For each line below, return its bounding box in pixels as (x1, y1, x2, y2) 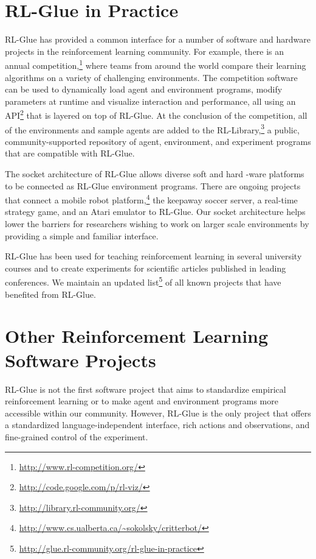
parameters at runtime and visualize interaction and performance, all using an (5, 94, 296, 107)
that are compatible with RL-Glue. (5, 147, 135, 160)
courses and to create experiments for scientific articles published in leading (5, 261, 286, 274)
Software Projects (5, 347, 156, 372)
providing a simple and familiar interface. (5, 229, 159, 242)
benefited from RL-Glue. (5, 287, 96, 300)
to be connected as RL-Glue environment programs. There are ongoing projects (5, 179, 301, 192)
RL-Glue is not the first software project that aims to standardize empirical (5, 382, 286, 395)
